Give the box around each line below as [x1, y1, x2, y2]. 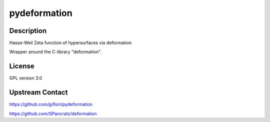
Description [9, 26, 47, 35]
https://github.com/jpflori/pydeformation [9, 101, 92, 107]
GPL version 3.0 [9, 75, 42, 81]
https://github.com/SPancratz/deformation [9, 110, 97, 116]
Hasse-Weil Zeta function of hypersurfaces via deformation [9, 40, 132, 46]
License [9, 62, 34, 70]
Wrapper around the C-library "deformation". [9, 49, 102, 55]
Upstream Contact [9, 88, 68, 97]
